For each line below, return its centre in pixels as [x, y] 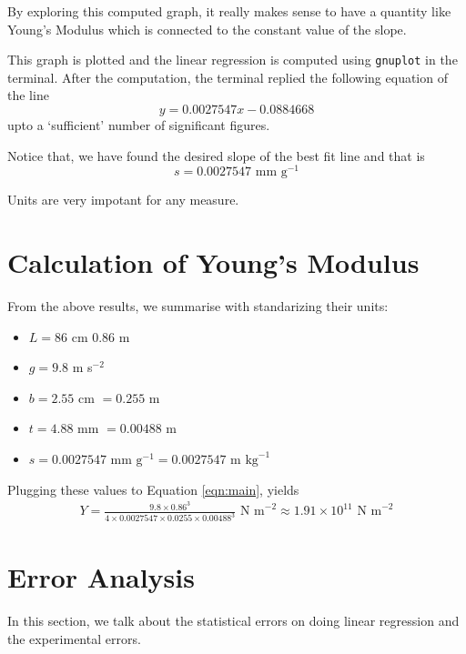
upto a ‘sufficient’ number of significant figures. [139, 125]
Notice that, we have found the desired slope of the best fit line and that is [216, 155]
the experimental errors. [74, 638]
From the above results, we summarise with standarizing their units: [198, 306]
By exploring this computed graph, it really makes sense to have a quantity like [229, 11]
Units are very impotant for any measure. [123, 200]
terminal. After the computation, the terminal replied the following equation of [228, 77]
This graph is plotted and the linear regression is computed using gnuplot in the [233, 60]
